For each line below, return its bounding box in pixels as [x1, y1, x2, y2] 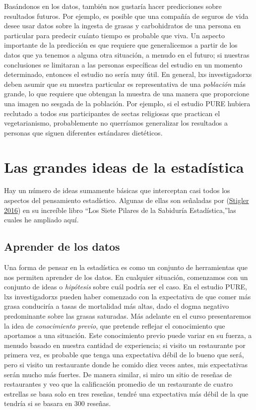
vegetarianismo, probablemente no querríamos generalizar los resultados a [4, 118, 228, 128]
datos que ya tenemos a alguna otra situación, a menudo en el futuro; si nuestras [4, 49, 250, 60]
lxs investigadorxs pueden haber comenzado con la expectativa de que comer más [4, 291, 251, 301]
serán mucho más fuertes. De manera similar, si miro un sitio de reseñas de [4, 369, 232, 379]
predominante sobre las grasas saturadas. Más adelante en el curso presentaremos [4, 310, 251, 321]
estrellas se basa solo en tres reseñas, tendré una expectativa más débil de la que [4, 388, 249, 399]
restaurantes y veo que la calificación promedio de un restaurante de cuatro [4, 379, 233, 389]
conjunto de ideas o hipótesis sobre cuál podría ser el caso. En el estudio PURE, [4, 281, 247, 292]
